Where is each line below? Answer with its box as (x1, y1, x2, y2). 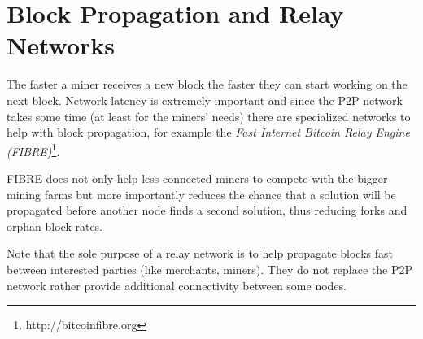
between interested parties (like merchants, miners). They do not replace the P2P (7, 260, 413, 277)
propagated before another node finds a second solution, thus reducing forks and (7, 202, 408, 219)
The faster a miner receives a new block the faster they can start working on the (7, 76, 408, 93)
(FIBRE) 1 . (7, 140, 60, 159)
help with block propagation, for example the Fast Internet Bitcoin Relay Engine (7, 124, 410, 141)
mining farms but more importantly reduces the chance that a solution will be (7, 185, 396, 202)
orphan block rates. (7, 217, 103, 234)
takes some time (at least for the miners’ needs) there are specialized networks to (7, 107, 411, 124)
